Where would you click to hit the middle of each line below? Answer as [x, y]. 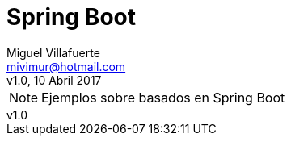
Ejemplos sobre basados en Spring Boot [163, 97]
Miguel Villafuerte [53, 52]
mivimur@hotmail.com [66, 66]
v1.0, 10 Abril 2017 [54, 80]
